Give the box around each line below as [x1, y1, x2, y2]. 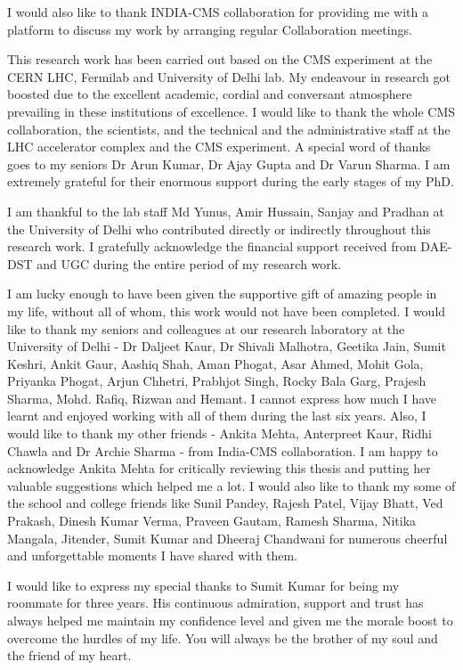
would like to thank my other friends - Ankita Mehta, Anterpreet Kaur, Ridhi [7, 424, 432, 443]
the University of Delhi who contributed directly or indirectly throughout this [7, 219, 431, 238]
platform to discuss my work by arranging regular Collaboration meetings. [7, 20, 412, 38]
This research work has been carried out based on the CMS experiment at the [7, 50, 433, 69]
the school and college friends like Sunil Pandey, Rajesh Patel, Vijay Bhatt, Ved [7, 494, 443, 512]
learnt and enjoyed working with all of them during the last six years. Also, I [7, 406, 426, 425]
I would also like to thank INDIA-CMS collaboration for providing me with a [7, 3, 428, 20]
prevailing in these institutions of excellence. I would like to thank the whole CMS [7, 102, 456, 120]
